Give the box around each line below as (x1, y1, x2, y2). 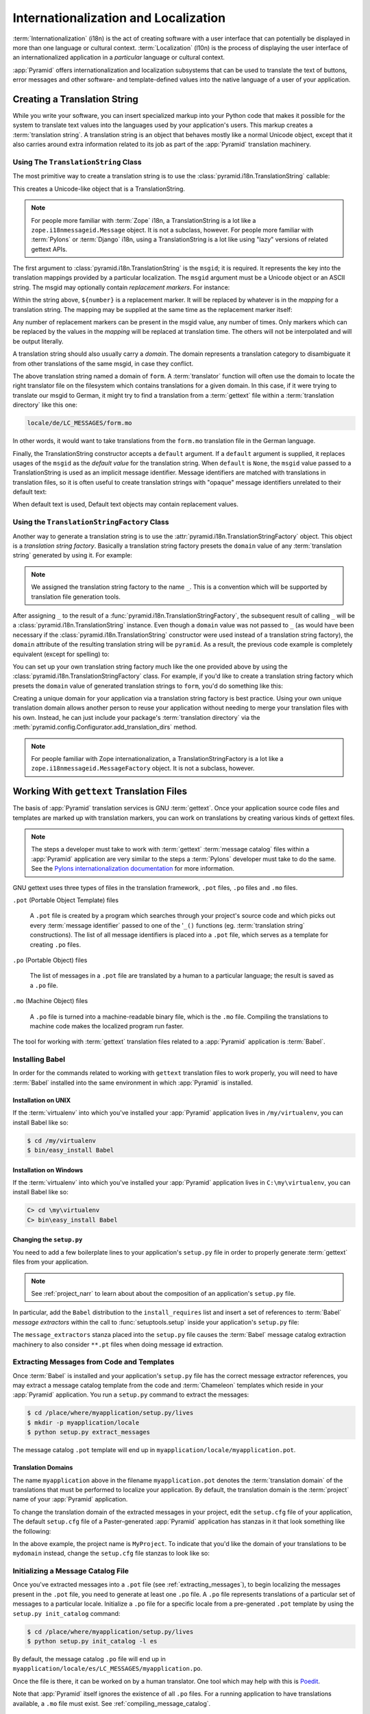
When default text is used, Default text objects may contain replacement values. (12, 500, 239, 509)
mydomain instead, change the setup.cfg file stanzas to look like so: (12, 1549, 210, 1558)
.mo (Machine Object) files (12, 997, 88, 1005)
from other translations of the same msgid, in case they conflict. (12, 359, 194, 367)
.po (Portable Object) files (12, 956, 88, 964)
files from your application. (12, 1258, 89, 1266)
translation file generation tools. (31, 592, 121, 601)
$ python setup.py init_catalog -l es (27, 1637, 158, 1645)
